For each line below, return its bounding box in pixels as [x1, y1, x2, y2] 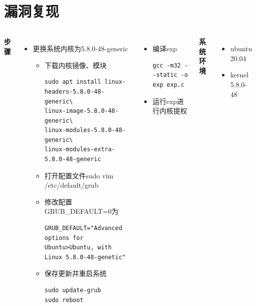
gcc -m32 [152, 62, 181, 69]
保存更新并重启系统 [44, 268, 107, 278]
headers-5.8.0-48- [44, 88, 105, 95]
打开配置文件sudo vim [44, 170, 114, 180]
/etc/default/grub [44, 180, 98, 190]
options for [44, 234, 84, 241]
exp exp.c [152, 81, 185, 88]
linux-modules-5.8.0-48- [44, 127, 126, 134]
